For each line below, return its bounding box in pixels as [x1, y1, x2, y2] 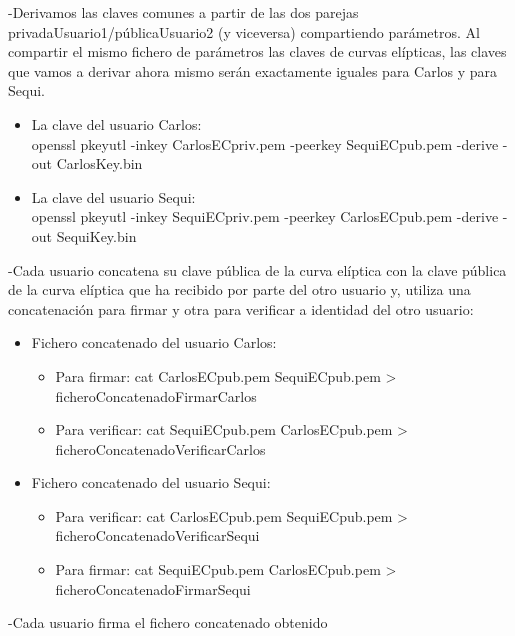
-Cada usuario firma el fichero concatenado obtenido [8, 612, 328, 633]
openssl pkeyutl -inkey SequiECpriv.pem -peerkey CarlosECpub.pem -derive [31, 206, 499, 227]
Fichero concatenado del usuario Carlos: [31, 332, 277, 353]
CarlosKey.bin [56, 153, 143, 174]
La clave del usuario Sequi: [31, 186, 196, 207]
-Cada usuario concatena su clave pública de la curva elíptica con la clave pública [8, 259, 507, 280]
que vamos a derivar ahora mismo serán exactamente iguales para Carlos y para [8, 60, 498, 81]
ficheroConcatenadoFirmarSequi [55, 578, 251, 599]
